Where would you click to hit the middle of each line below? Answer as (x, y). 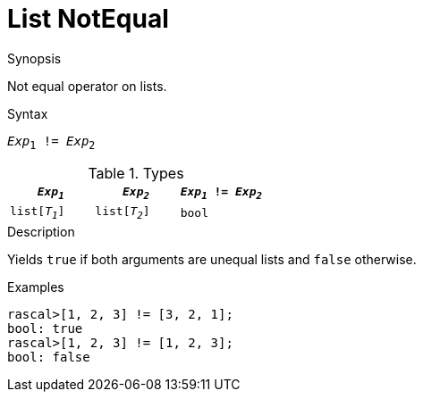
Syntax (28, 113)
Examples (36, 287)
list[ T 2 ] (123, 213)
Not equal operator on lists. (87, 86)
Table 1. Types (136, 173)
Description (41, 231)
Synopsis (34, 58)
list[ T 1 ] (38, 213)
